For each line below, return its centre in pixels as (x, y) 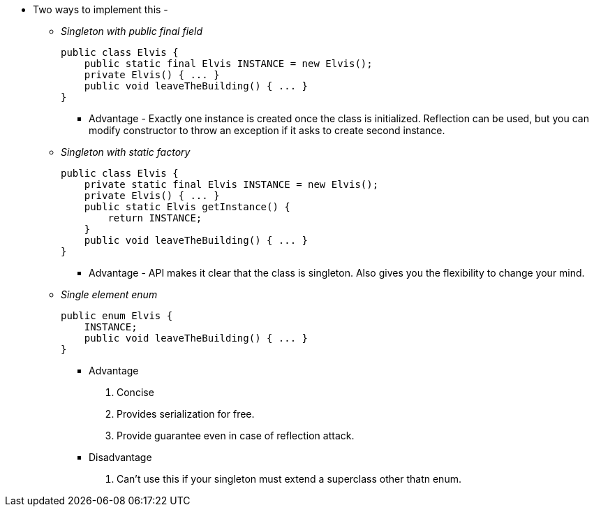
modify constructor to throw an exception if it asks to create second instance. (267, 130)
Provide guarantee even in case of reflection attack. (236, 436)
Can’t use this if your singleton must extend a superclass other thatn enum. (289, 479)
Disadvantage (120, 457)
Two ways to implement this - (101, 9)
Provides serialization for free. (186, 414)
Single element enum (109, 294)
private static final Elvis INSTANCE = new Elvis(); (231, 184)
